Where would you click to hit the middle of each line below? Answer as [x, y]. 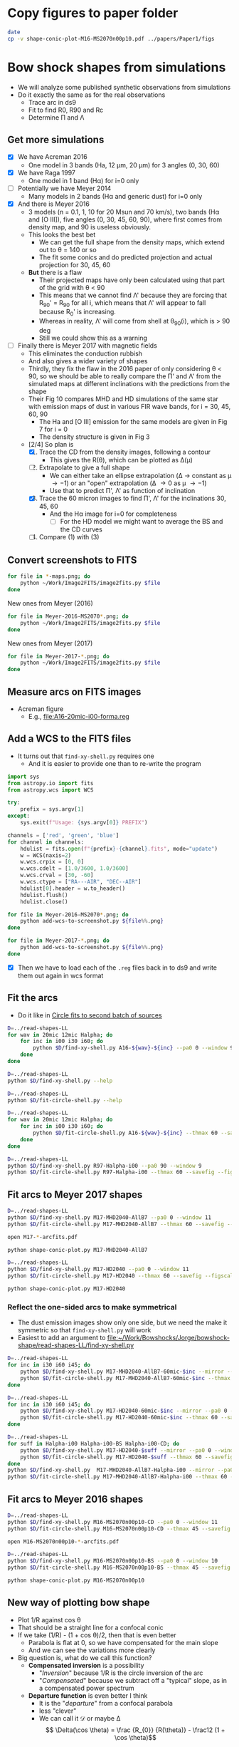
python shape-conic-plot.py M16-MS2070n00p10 [76, 1581]
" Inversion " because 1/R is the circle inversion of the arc [121, 1673]
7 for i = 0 [53, 430]
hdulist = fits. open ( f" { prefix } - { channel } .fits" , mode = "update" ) [119, 849]
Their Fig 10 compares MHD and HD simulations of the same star [123, 399]
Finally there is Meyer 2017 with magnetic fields [87, 346]
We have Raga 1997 [47, 172]
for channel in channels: [46, 842]
